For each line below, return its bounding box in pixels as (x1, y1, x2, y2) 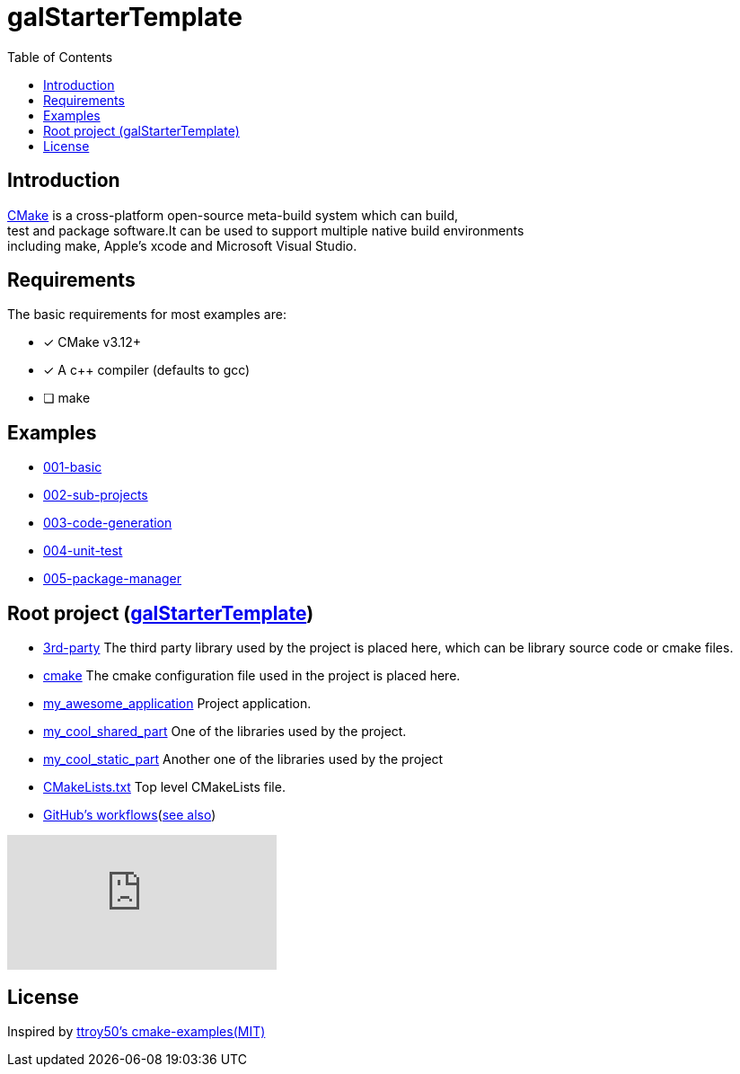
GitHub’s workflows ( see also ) (43, 807, 216, 823)
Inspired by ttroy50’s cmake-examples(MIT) (7, 1023, 266, 1039)
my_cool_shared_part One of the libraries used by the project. (43, 723, 407, 740)
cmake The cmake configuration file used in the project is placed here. (43, 668, 461, 684)
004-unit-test (43, 543, 123, 559)
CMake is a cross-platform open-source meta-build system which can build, (7, 207, 459, 223)
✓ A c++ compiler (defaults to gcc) (43, 362, 251, 378)
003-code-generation (43, 515, 172, 531)
